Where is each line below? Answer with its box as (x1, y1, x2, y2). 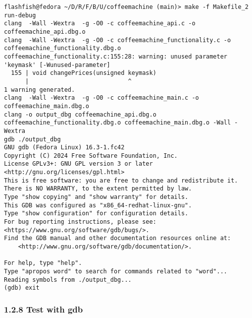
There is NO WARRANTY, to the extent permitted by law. (4, 185, 192, 192)
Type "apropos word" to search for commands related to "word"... (4, 268, 228, 275)
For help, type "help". (4, 259, 82, 267)
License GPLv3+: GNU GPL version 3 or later (4, 160, 153, 168)
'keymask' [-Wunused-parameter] (4, 61, 110, 68)
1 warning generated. (4, 86, 75, 93)
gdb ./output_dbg (4, 135, 61, 143)
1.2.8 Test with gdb (4, 303, 83, 315)
